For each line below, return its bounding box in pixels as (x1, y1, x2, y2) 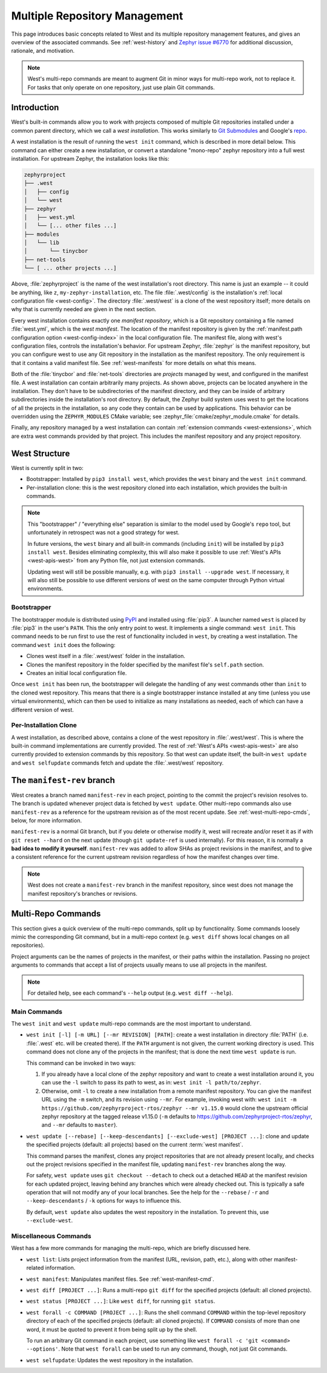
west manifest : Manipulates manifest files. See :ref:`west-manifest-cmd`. (26, 1275, 214, 1283)
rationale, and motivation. (11, 47, 75, 55)
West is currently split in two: (11, 464, 84, 471)
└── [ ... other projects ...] (24, 264, 117, 272)
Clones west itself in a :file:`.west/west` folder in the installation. (26, 653, 186, 660)
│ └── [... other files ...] (24, 222, 117, 229)
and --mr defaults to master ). (41, 1121, 118, 1129)
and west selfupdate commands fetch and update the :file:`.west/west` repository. (11, 759, 224, 767)
